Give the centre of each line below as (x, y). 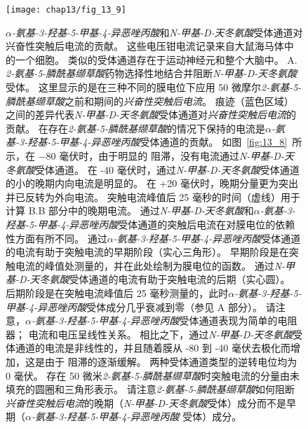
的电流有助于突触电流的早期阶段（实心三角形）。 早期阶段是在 (147, 252)
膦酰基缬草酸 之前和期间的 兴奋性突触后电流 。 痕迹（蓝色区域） (150, 101)
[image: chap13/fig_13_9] (66, 10)
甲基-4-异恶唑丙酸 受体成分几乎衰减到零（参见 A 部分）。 (134, 306)
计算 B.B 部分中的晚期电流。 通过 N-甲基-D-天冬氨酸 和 (130, 210)
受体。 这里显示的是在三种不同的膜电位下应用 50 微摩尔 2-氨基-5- (154, 87)
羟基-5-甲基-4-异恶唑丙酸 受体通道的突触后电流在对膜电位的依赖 (150, 224)
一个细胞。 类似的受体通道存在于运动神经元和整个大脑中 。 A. (156, 59)
